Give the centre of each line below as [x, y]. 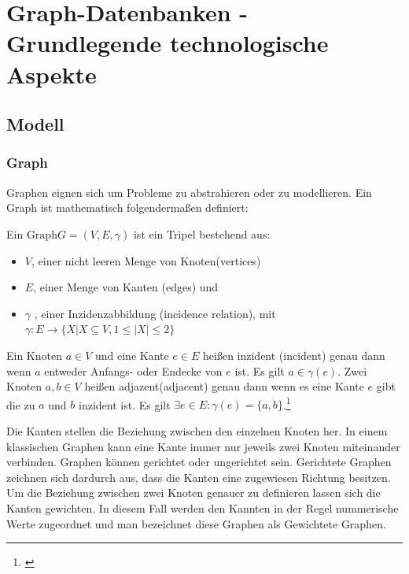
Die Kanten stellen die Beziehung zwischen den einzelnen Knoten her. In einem [197, 430]
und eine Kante [132, 355]
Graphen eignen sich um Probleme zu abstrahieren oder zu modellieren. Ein [189, 192]
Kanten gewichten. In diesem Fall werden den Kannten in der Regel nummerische [203, 507]
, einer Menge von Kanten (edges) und [126, 287]
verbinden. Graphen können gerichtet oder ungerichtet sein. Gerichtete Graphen [199, 462]
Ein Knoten [34, 355]
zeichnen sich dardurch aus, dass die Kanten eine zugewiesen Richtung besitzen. [199, 477]
